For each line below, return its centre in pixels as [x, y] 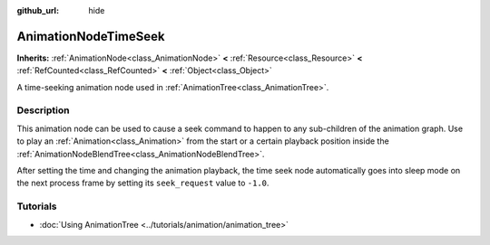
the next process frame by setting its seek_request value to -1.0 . [143, 183]
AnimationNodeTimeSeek [91, 36]
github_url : [38, 10]
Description [43, 110]
